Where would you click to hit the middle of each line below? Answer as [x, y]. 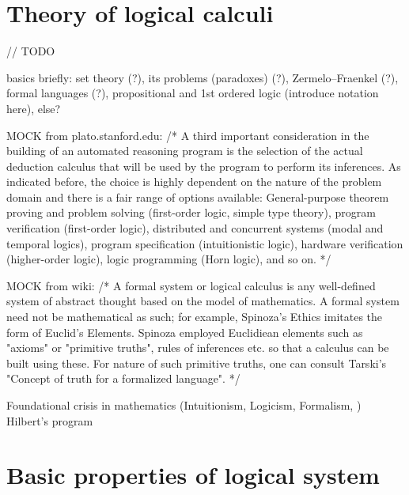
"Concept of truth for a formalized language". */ [123, 378]
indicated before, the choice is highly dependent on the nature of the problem [194, 181]
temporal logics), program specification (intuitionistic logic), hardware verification [205, 243]
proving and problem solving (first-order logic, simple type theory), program [191, 212]
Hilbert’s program [50, 420]
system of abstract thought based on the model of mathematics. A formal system [203, 301]
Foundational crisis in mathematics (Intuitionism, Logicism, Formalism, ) [184, 405]
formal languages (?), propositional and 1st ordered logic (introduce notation [193, 93]
